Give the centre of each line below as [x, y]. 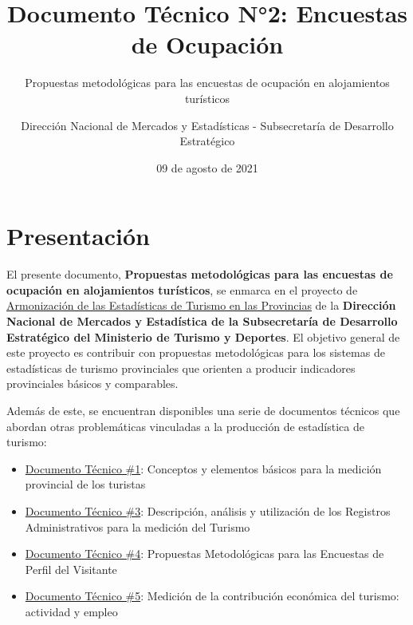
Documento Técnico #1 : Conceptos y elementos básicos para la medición [203, 468]
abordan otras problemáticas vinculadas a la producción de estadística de [185, 426]
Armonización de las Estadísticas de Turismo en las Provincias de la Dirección [201, 305]
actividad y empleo [71, 611]
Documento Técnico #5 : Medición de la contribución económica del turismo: [212, 596]
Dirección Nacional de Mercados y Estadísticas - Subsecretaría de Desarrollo [207, 125]
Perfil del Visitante [71, 569]
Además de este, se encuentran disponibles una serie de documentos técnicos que [203, 410]
